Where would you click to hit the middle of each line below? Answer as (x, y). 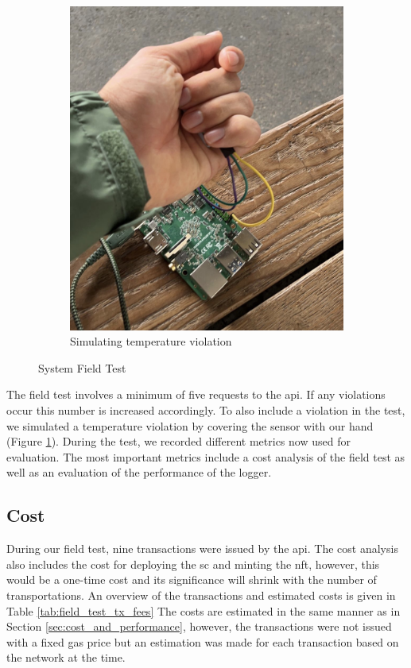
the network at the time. (66, 657)
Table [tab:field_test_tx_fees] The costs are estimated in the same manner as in (204, 610)
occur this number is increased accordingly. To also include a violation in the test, (206, 410)
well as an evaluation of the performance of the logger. (139, 472)
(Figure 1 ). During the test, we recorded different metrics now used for (178, 441)
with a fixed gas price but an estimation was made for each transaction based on (203, 641)
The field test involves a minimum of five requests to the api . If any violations (196, 394)
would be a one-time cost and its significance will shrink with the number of (192, 579)
